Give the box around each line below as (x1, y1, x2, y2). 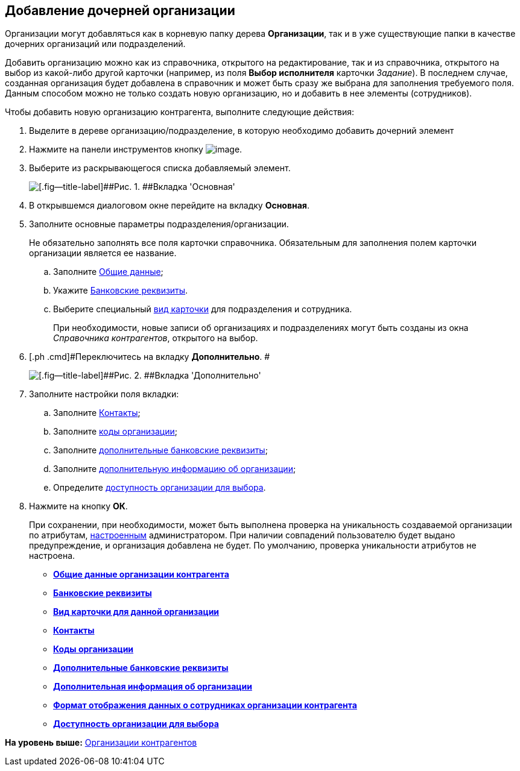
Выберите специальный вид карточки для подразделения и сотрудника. (53, 304, 352, 315)
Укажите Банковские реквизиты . (53, 285, 188, 296)
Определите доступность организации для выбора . (53, 482, 266, 493)
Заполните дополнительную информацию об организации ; (53, 464, 296, 474)
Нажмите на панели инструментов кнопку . (29, 144, 243, 155)
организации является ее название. (29, 248, 177, 259)
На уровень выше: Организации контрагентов (5, 737, 197, 748)
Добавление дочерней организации (5, 3, 235, 18)
